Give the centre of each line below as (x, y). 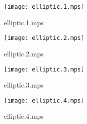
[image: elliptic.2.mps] (44, 38)
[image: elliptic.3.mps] (44, 69)
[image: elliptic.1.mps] (44, 7)
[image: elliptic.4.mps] (44, 100)
